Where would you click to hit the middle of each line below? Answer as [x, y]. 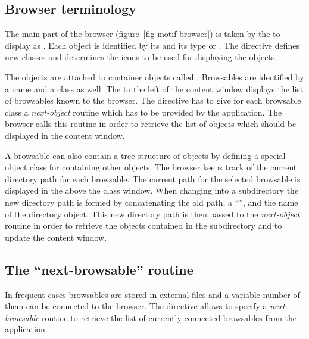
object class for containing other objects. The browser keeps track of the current [151, 167]
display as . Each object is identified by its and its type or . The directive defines [152, 45]
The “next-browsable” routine [99, 269]
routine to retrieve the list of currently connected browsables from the [169, 317]
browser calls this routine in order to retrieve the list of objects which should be [151, 124]
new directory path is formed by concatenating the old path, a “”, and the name [152, 202]
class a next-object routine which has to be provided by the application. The [143, 112]
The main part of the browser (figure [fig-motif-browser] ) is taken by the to [143, 34]
